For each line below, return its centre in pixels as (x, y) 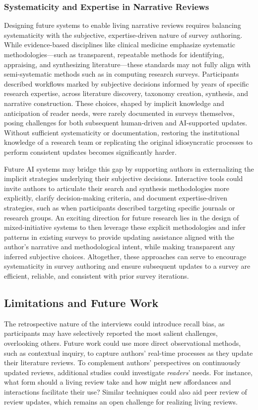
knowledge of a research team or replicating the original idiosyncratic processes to (128, 142)
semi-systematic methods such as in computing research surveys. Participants (122, 74)
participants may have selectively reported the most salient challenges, (111, 333)
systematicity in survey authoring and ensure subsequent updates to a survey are (127, 266)
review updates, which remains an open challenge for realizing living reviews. (121, 401)
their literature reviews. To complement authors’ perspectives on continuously (122, 362)
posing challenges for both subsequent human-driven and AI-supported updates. (126, 123)
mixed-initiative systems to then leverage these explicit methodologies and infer (125, 227)
